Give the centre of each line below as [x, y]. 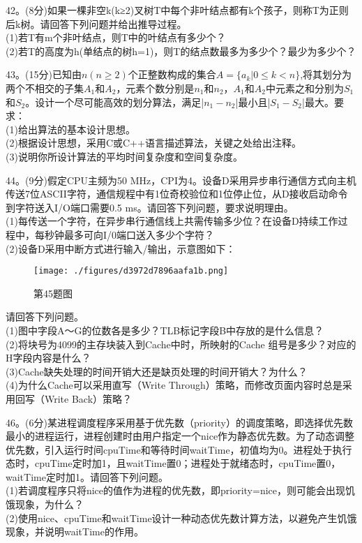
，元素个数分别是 [155, 88]
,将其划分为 [326, 74]
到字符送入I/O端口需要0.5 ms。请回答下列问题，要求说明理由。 [150, 207]
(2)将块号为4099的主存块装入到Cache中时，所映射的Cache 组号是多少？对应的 [181, 344]
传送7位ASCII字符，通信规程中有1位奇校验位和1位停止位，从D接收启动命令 [177, 194]
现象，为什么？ [49, 504]
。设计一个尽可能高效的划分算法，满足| [115, 102]
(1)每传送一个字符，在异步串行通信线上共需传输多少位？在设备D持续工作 [172, 221]
